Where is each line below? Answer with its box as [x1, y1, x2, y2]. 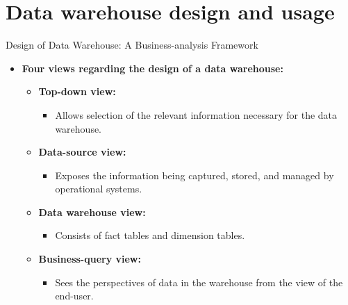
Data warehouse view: [38, 204, 146, 219]
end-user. [55, 288, 94, 303]
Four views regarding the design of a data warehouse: [22, 60, 283, 75]
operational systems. [55, 181, 142, 196]
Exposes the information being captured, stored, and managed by [55, 167, 334, 182]
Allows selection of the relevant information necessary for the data [55, 107, 338, 122]
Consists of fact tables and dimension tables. [55, 228, 245, 242]
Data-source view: [38, 145, 126, 159]
